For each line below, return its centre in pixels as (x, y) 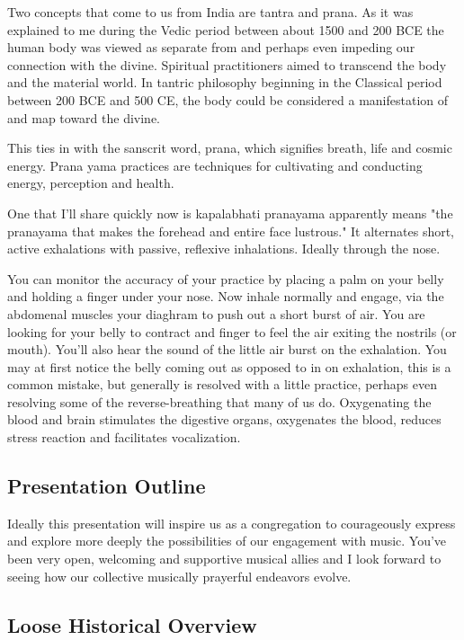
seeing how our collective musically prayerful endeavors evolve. (179, 576)
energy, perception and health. (91, 183)
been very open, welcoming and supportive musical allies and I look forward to (224, 559)
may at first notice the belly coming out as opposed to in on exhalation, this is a (229, 366)
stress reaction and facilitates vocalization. (124, 437)
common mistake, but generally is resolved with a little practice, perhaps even (222, 384)
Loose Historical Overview (132, 624)
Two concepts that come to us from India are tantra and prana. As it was (210, 12)
